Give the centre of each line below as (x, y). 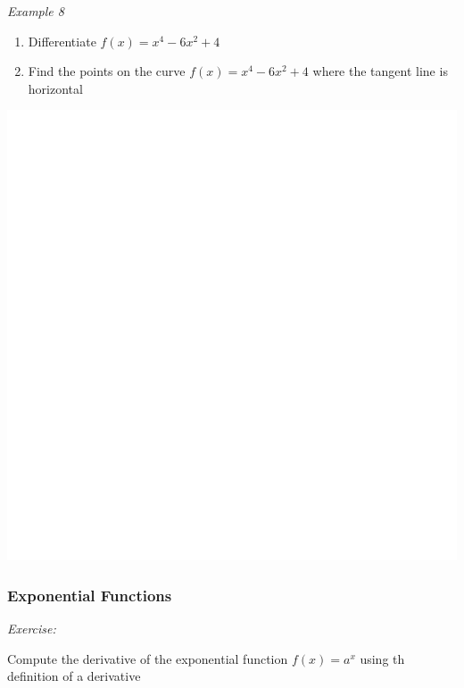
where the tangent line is (380, 71)
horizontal (55, 88)
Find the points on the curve (107, 71)
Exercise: (32, 629)
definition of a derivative (74, 676)
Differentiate (62, 41)
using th (382, 658)
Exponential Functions (90, 595)
